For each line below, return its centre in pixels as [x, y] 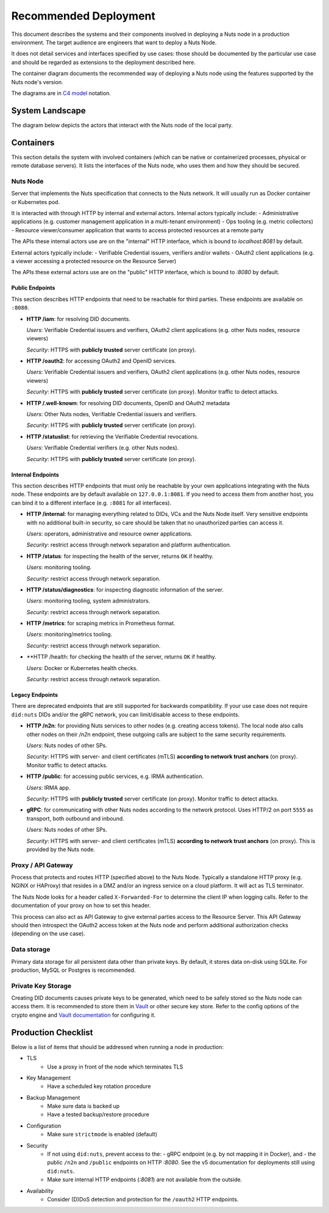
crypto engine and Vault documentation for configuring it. [83, 1015]
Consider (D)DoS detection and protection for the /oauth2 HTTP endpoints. [143, 1199]
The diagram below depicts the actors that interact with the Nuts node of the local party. [122, 125]
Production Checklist [52, 1032]
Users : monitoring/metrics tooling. [69, 634]
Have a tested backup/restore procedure [98, 1114]
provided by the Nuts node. [61, 849]
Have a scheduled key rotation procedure [99, 1086]
